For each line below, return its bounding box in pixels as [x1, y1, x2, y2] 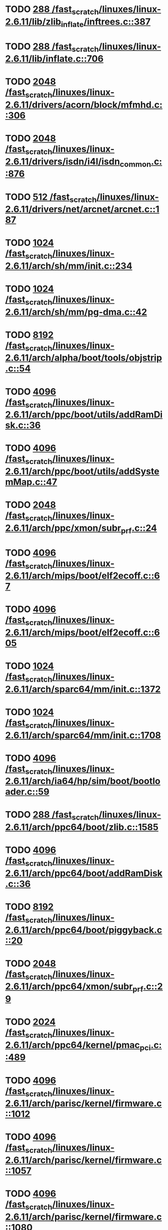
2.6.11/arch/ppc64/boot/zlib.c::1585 [5, 822, 159, 833]
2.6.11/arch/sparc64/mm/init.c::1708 [5, 729, 161, 741]
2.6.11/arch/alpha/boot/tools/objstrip [5, 352, 162, 364]
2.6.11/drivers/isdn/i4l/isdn [5, 156, 120, 167]
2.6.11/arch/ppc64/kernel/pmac [5, 1039, 140, 1050]
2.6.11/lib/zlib [5, 16, 61, 27]
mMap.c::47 [5, 477, 58, 488]
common [119, 159, 151, 169]
